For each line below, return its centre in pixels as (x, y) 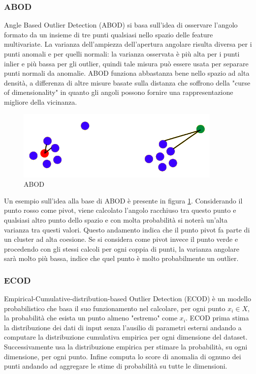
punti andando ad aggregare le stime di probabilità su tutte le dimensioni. (116, 366)
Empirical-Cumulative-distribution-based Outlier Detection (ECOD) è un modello (128, 299)
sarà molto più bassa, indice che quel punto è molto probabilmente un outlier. (121, 258)
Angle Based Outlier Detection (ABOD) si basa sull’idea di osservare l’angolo (121, 25)
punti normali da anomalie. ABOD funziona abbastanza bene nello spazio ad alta (127, 73)
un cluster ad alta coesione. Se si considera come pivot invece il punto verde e (121, 239)
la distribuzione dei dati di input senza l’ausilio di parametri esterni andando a (123, 327)
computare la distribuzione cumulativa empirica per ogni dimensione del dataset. (126, 337)
